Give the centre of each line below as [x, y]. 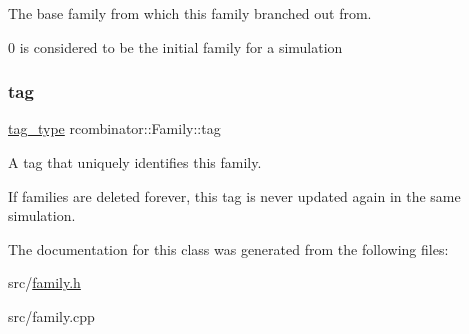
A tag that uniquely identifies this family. [135, 162]
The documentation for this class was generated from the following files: [228, 248]
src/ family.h [44, 282]
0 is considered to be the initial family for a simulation [175, 46]
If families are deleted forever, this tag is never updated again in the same [234, 195]
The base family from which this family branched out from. [190, 13]
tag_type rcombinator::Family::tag [114, 128]
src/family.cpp [51, 315]
